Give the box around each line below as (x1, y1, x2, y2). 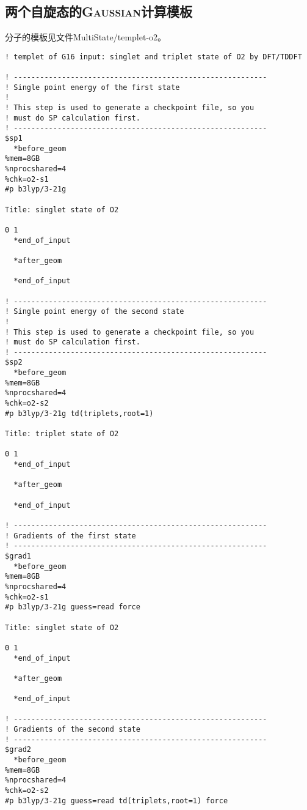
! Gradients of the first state (5, 531, 136, 540)
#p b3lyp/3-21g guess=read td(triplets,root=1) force (5, 796, 228, 805)
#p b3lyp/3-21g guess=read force (5, 603, 140, 612)
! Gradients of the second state (5, 725, 140, 734)
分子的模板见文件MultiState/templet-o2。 (5, 31, 167, 43)
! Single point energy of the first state (5, 83, 180, 92)
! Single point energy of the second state (5, 307, 184, 316)
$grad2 (5, 745, 31, 754)
